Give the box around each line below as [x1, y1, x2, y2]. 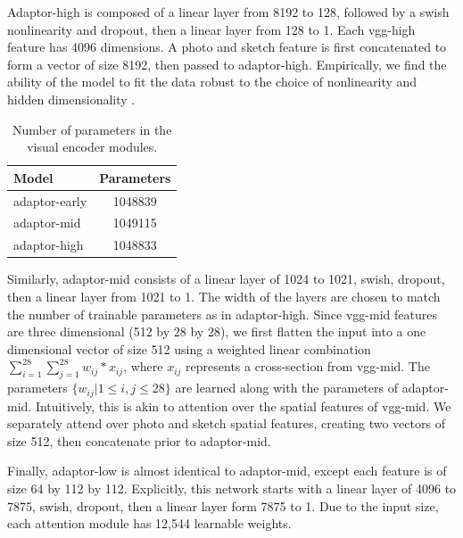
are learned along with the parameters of [175, 378, 398, 397]
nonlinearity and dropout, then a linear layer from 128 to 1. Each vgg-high [7, 20, 416, 38]
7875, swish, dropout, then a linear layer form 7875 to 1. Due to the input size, [7, 496, 439, 515]
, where [123, 357, 163, 376]
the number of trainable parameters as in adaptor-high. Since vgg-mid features [7, 304, 437, 323]
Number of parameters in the [12, 120, 172, 138]
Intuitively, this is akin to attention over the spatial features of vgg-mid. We [35, 396, 451, 415]
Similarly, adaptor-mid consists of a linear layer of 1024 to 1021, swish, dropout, [7, 269, 445, 288]
